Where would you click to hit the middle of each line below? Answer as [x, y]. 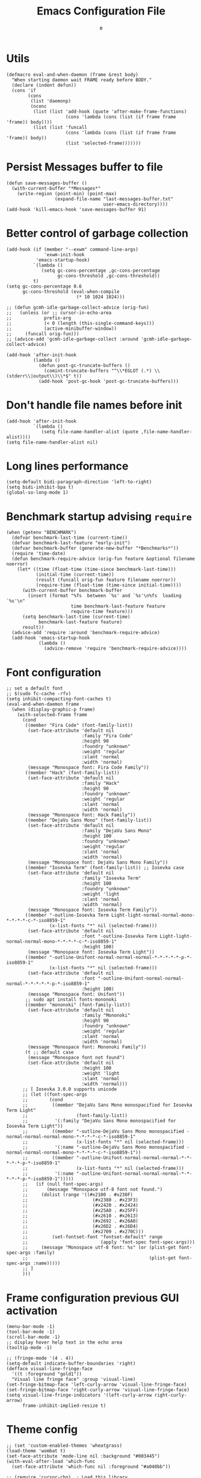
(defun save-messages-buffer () [47, 183]
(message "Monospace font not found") [76, 1058]
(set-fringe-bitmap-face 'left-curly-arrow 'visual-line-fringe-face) [97, 1385]
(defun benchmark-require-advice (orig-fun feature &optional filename [104, 559]
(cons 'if [24, 90]
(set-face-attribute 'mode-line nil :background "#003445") [83, 1456]
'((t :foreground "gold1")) [47, 1374]
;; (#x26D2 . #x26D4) [80, 1227]
